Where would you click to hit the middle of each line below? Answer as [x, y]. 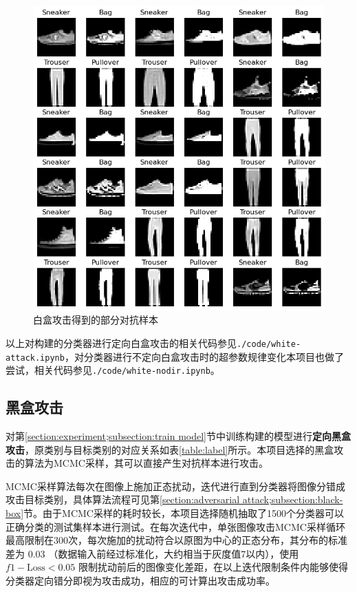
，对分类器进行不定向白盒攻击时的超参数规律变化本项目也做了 [204, 356]
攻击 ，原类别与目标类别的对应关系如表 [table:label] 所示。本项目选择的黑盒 [170, 449]
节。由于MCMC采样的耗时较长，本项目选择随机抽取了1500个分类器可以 [184, 513]
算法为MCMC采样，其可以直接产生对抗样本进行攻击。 [146, 463]
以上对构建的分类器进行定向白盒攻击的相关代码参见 [121, 342]
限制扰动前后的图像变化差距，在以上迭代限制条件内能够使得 [214, 567]
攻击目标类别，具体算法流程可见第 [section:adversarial [123, 499]
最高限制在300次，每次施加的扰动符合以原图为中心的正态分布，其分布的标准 [176, 540]
